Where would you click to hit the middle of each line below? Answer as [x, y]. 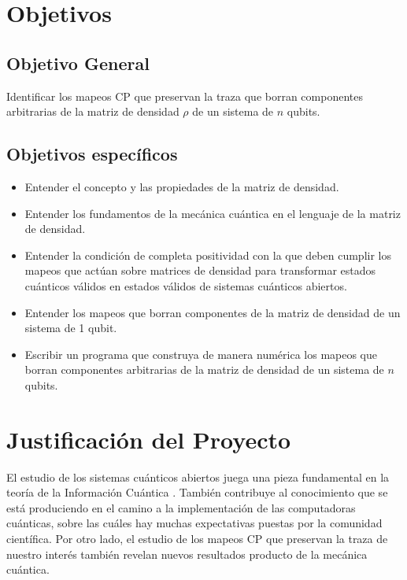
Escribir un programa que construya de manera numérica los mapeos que [201, 354]
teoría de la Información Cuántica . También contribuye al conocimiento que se [197, 492]
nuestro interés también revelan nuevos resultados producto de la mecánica [187, 554]
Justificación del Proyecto [149, 439]
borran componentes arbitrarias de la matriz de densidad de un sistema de [204, 369]
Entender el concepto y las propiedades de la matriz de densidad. [182, 186]
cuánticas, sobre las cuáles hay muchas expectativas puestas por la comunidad [194, 523]
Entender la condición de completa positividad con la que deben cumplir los [208, 255]
